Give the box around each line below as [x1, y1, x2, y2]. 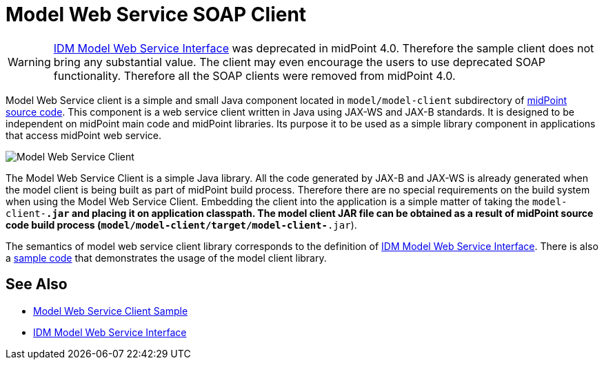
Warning [8, 54, 51, 69]
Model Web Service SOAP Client [6, 3, 307, 26]
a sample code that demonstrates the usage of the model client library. [6, 251, 327, 264]
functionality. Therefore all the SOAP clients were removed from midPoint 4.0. [53, 68, 456, 83]
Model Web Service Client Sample [33, 304, 188, 317]
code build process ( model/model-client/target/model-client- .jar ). [6, 218, 357, 231]
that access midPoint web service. [6, 129, 162, 141]
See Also [6, 275, 68, 293]
